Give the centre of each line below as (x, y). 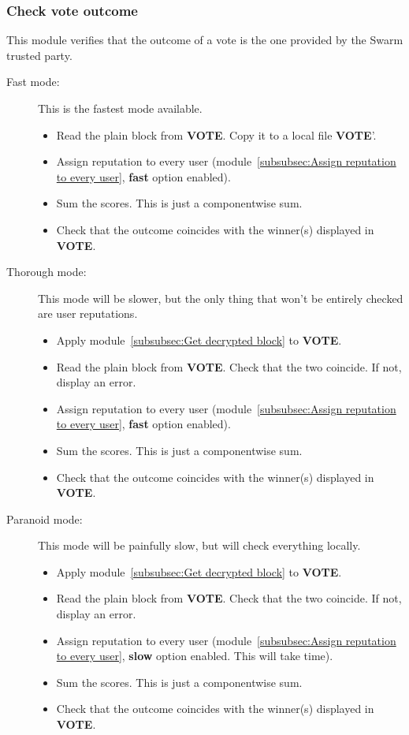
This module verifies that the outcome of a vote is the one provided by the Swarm (205, 40)
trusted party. (39, 55)
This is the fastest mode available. (120, 108)
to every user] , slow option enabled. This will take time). (195, 656)
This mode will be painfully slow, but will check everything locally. (199, 545)
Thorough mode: (46, 272)
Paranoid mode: (45, 519)
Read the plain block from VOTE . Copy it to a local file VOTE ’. (216, 134)
